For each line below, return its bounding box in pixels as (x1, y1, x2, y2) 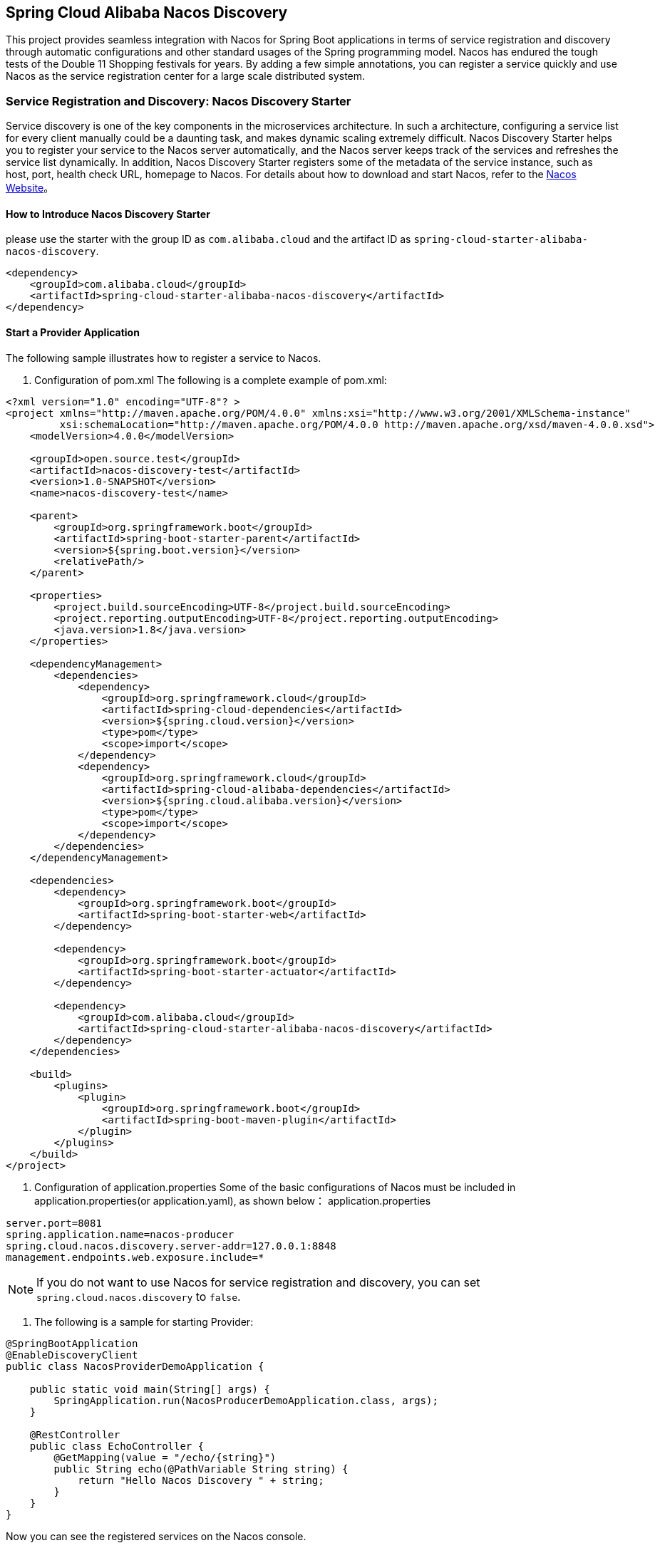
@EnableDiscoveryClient (6, 1349, 138, 1361)
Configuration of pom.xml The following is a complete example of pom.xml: (34, 373, 387, 386)
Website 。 (6, 182, 54, 194)
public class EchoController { (29, 1440, 205, 1452)
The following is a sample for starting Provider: (34, 1315, 254, 1328)
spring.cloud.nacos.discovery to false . (36, 1289, 241, 1304)
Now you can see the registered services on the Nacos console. (6, 1529, 306, 1542)
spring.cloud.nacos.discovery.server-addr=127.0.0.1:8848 (6, 1240, 336, 1252)
